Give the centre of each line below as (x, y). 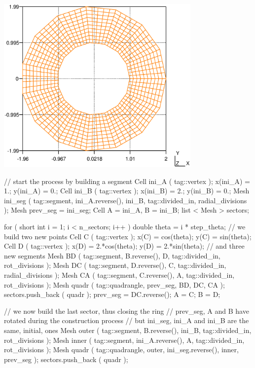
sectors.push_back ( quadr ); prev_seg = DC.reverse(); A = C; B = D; (112, 294)
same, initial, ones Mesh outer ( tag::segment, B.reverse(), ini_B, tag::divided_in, (128, 330)
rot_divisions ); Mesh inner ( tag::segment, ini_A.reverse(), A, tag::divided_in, (124, 340)
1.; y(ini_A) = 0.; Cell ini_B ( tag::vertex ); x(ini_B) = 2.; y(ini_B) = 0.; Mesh (127, 191)
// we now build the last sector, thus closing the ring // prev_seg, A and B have (127, 311)
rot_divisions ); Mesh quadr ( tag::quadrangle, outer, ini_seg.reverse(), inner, (121, 350)
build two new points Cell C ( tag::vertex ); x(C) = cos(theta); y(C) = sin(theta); (128, 236)
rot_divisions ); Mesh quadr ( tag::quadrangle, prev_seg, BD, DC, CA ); (114, 284)
